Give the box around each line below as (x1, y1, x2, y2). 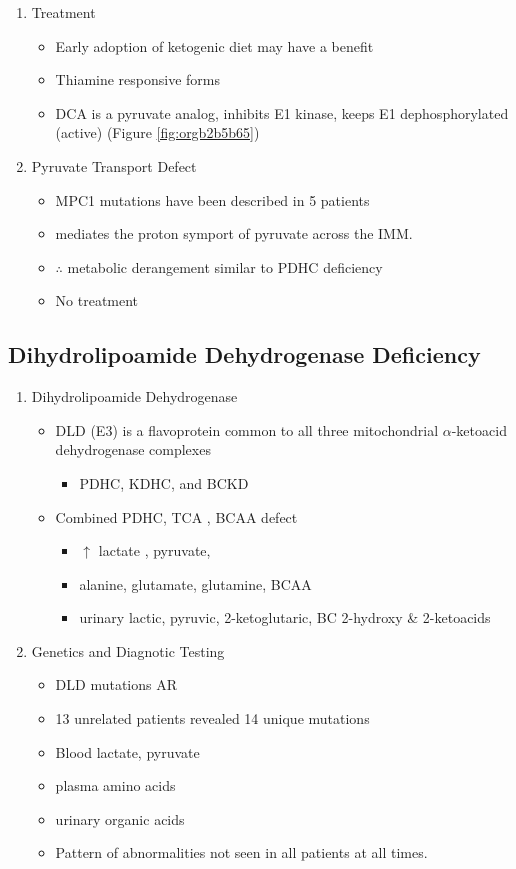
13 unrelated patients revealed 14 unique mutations (55, 708, 370, 729)
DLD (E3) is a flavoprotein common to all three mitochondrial (55, 419, 439, 440)
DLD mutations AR (55, 674, 178, 695)
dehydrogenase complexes (55, 439, 211, 460)
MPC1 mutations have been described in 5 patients (55, 189, 370, 210)
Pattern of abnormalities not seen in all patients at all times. (55, 842, 428, 863)
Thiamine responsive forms (55, 69, 221, 90)
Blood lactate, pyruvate (55, 741, 200, 762)
